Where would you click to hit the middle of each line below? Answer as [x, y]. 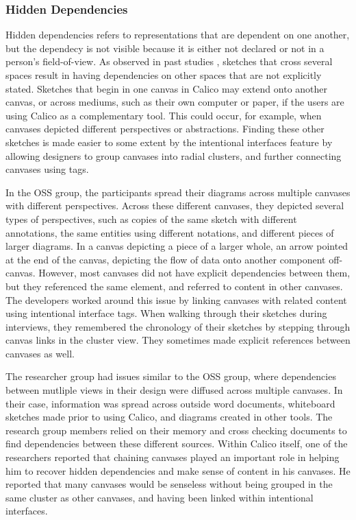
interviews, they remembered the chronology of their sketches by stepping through [178, 326]
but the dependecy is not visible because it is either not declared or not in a [165, 48]
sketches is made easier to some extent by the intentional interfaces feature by [169, 142]
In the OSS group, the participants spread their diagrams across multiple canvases [178, 192]
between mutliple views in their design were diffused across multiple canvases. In [174, 390]
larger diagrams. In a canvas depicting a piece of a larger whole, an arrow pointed [177, 246]
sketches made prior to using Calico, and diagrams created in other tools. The [169, 417]
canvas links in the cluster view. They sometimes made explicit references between [178, 340]
